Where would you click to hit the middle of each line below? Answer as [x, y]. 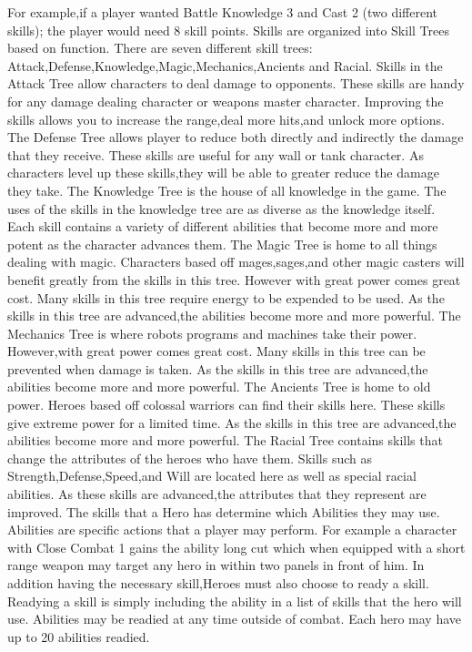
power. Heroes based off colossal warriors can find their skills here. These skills [226, 405]
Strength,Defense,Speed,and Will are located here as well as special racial [212, 476]
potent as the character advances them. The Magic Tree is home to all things [222, 244]
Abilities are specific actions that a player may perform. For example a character [232, 530]
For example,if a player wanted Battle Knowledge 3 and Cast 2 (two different [223, 12]
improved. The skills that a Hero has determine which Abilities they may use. [224, 511]
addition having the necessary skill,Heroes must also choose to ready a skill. [218, 583]
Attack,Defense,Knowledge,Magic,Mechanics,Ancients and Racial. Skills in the [225, 65]
